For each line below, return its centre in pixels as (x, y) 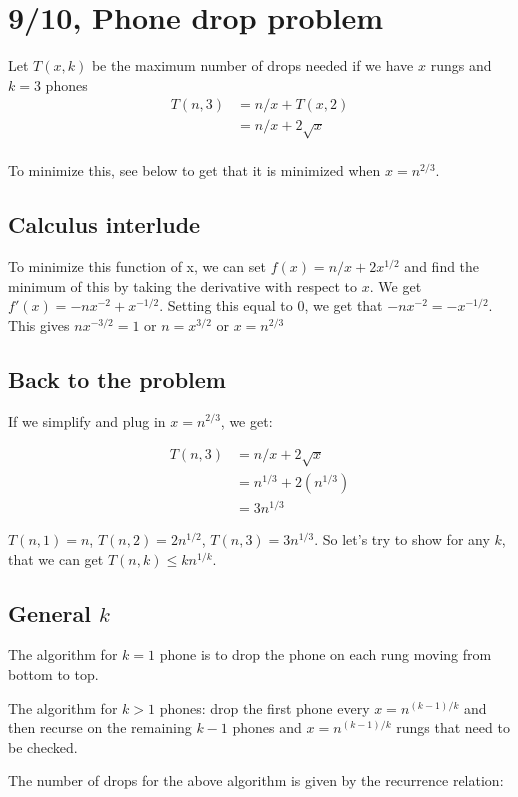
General (49, 612)
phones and (267, 727)
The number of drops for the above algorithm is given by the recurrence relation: (256, 780)
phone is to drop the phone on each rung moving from (325, 654)
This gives (39, 324)
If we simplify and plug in (87, 420)
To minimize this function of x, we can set (137, 265)
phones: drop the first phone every (264, 707)
